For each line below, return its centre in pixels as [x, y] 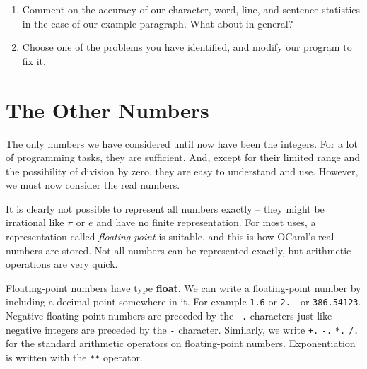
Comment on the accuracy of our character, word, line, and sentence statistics [191, 9]
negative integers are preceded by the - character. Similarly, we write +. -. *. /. [182, 329]
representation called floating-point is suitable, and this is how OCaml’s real [170, 236]
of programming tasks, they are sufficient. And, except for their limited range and [183, 157]
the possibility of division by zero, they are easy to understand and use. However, [182, 171]
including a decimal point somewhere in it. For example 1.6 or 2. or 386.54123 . [183, 301]
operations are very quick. [62, 264]
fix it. [34, 60]
